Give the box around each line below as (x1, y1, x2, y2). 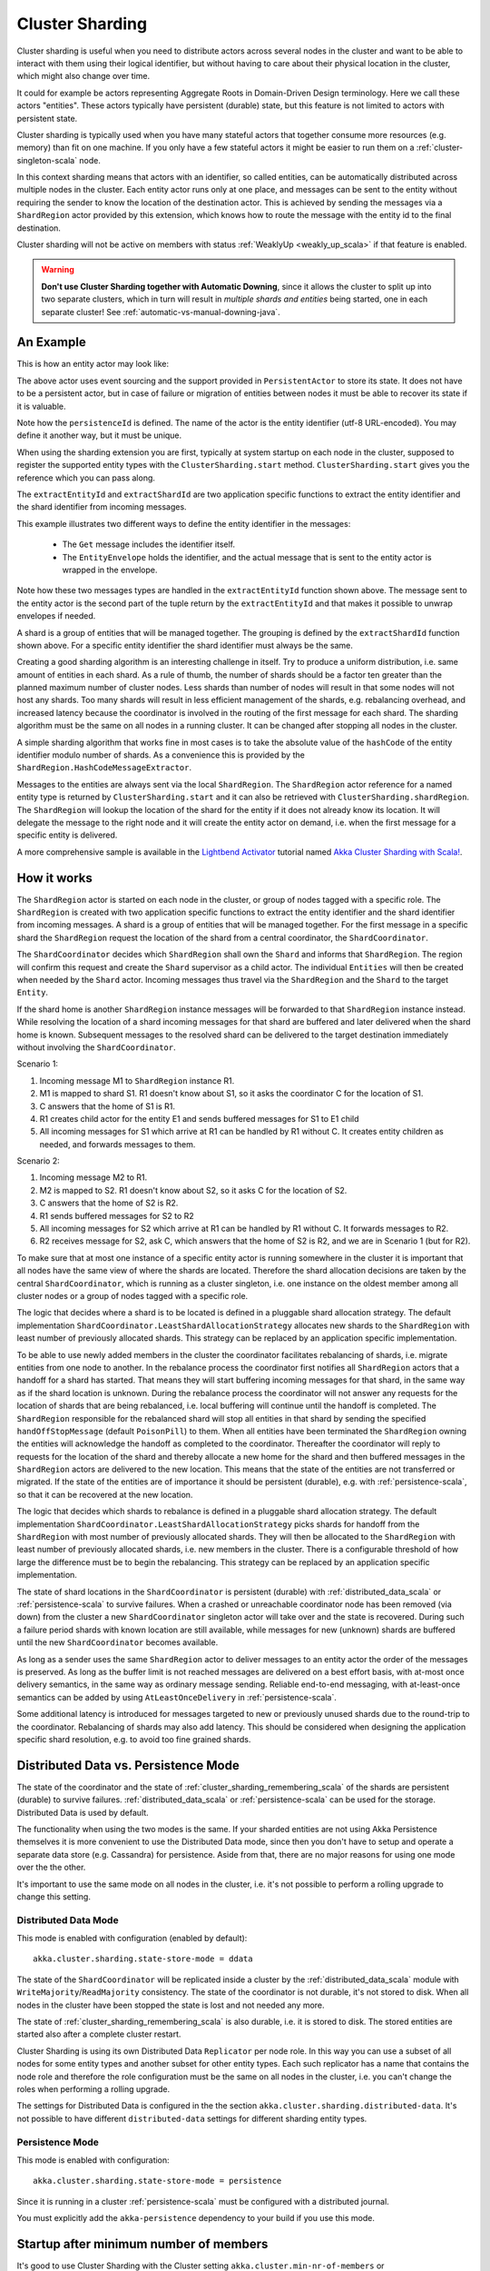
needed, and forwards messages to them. (39, 1138, 196, 1149)
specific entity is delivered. (16, 829, 118, 840)
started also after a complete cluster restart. (16, 2028, 181, 2039)
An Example (16, 334, 86, 350)
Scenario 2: (16, 1155, 60, 1166)
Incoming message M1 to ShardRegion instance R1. (39, 1075, 235, 1086)
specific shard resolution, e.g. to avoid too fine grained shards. (16, 1733, 251, 1744)
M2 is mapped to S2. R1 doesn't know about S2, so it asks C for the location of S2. (39, 1185, 348, 1195)
